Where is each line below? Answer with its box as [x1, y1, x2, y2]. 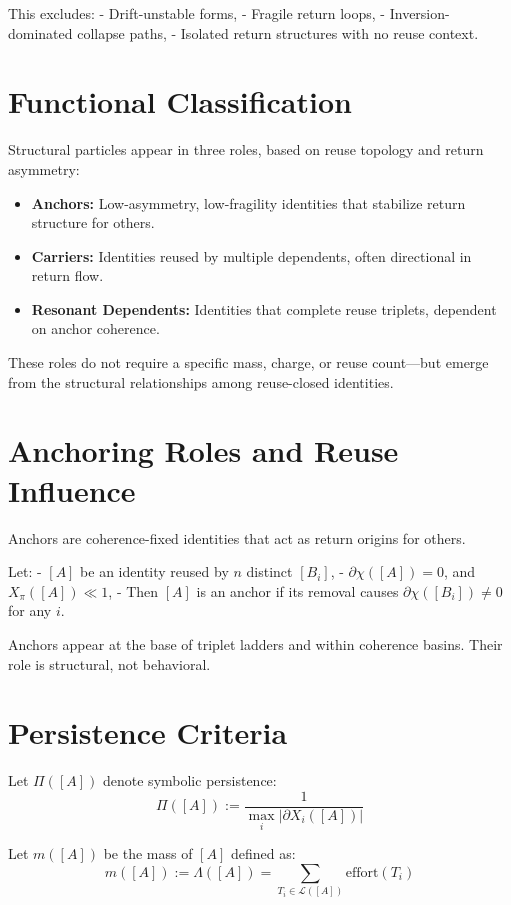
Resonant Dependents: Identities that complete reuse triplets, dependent [31, 298, 497, 319]
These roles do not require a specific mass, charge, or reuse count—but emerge [8, 352, 489, 373]
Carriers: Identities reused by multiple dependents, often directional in [31, 245, 472, 266]
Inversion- [389, 3, 450, 23]
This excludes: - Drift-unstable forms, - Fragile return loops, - [8, 3, 386, 23]
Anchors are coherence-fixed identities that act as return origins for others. [8, 527, 466, 548]
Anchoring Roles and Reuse [8, 430, 399, 471]
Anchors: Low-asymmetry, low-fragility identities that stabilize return [31, 192, 466, 213]
